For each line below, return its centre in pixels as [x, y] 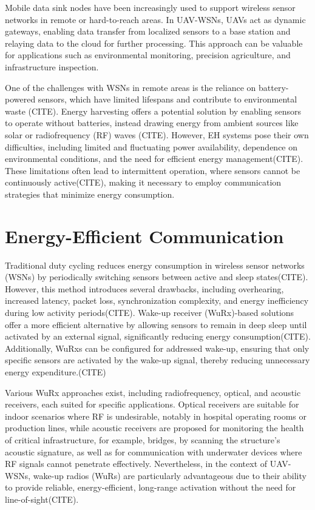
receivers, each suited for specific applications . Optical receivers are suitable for [152, 404]
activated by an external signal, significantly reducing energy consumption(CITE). [158, 336]
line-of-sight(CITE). [42, 499]
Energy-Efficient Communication [144, 236]
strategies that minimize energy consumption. [90, 194]
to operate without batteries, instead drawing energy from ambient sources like [152, 123]
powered [20, 99]
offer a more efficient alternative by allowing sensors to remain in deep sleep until [156, 324]
